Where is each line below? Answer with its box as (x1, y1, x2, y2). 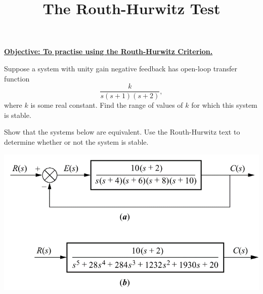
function (4, 73, 30, 83)
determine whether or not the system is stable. (4, 137, 149, 147)
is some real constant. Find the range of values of (30, 100, 183, 110)
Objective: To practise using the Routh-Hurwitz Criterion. (4, 46, 213, 57)
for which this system (191, 100, 257, 110)
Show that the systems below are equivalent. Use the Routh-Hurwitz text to (4, 127, 240, 137)
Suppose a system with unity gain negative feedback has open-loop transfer (4, 63, 237, 73)
